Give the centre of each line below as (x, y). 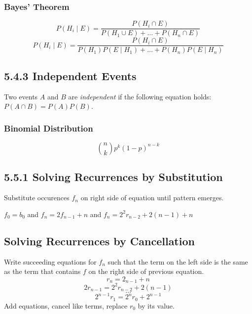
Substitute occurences (37, 198)
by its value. (156, 305)
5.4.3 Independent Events (70, 75)
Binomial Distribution (49, 128)
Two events (21, 96)
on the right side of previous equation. (146, 271)
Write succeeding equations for (50, 261)
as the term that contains (42, 271)
